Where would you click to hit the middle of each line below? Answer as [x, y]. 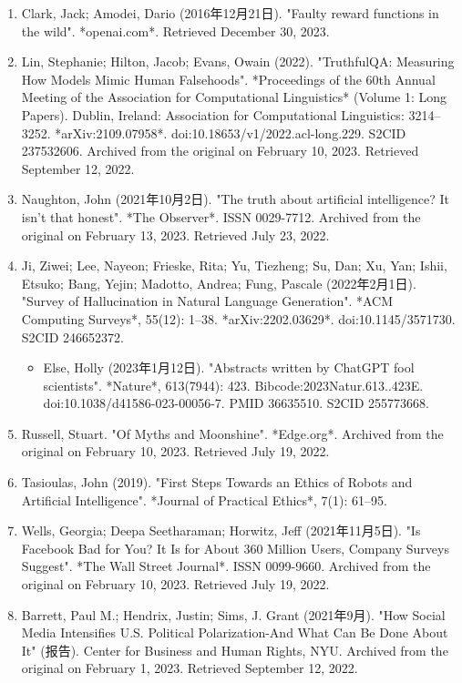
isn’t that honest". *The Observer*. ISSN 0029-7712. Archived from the [221, 216]
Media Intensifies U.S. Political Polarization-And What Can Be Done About [235, 632]
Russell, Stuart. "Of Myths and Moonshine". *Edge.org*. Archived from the [232, 433]
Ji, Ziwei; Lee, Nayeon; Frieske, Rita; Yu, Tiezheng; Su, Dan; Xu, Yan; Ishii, [234, 265]
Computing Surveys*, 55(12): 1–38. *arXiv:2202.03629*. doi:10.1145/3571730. [238, 318]
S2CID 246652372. [72, 336]
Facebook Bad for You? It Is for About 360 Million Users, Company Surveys [235, 548]
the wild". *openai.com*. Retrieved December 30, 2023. [175, 31]
